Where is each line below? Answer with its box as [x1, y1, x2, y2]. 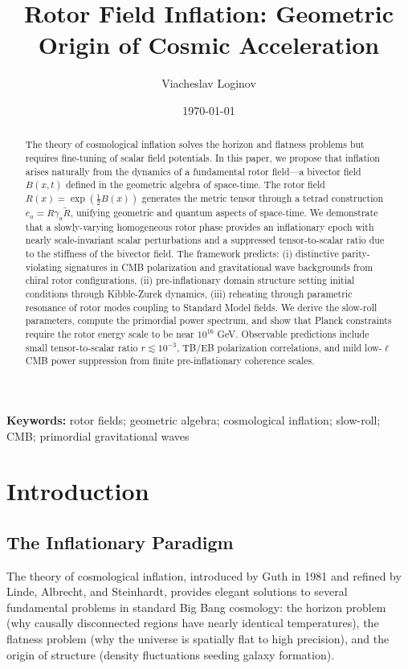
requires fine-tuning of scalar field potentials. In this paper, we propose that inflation [25, 150, 380, 164]
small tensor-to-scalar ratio [25, 340, 138, 354]
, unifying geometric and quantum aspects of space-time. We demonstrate [70, 206, 378, 220]
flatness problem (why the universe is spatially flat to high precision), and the [6, 630, 390, 647]
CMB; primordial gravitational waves [6, 427, 190, 444]
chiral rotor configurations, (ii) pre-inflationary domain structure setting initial [25, 273, 355, 287]
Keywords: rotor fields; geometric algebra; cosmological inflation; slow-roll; [6, 411, 381, 428]
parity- [341, 247, 370, 261]
